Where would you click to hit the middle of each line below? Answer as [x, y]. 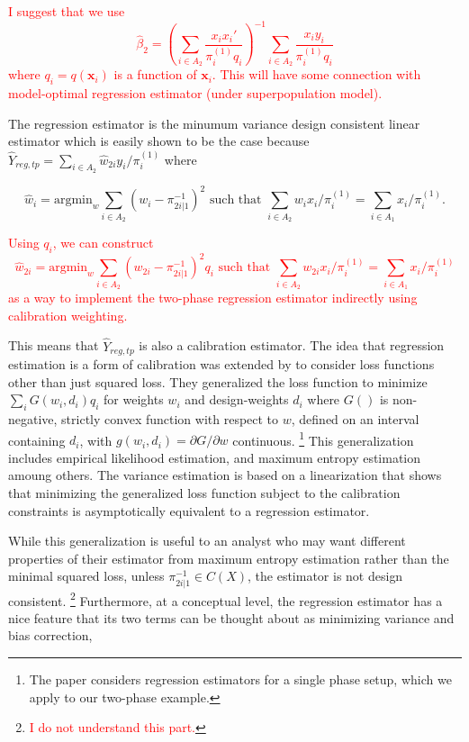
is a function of [155, 74]
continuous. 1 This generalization [323, 439]
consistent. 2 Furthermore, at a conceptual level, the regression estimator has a [225, 599]
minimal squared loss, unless [86, 576]
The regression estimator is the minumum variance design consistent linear [214, 123]
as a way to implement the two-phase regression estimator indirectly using [213, 298]
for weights [134, 399]
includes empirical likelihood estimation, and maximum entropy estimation [215, 457]
